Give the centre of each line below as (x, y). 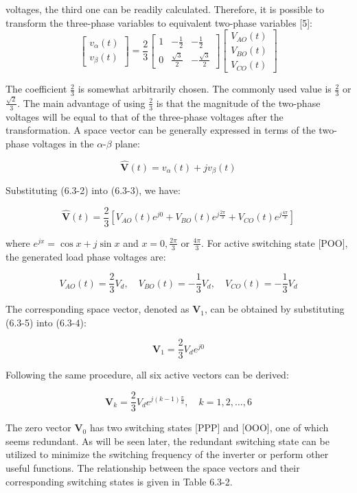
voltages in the (63, 143)
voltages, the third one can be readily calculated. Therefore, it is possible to (165, 9)
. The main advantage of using (81, 103)
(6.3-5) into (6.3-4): (46, 322)
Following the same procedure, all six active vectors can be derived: (147, 375)
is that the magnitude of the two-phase (238, 103)
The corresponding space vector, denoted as (97, 309)
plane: (127, 143)
